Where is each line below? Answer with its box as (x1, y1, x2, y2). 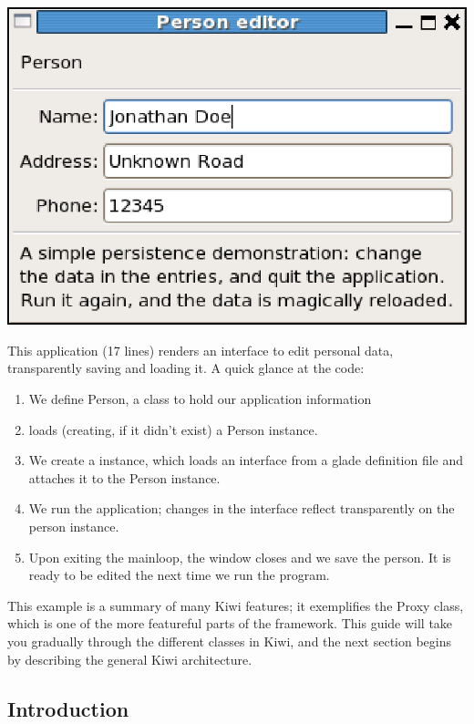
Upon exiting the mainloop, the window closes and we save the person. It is (28, 547, 451, 566)
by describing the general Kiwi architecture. (7, 649, 252, 668)
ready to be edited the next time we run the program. (28, 565, 330, 584)
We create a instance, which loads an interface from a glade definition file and (28, 450, 464, 470)
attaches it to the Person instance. (28, 468, 221, 487)
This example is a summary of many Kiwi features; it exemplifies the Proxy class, (7, 595, 464, 615)
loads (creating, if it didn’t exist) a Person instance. (28, 419, 318, 439)
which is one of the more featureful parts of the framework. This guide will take (7, 614, 453, 633)
